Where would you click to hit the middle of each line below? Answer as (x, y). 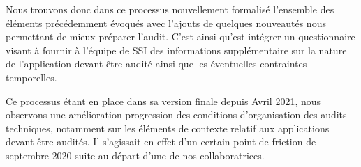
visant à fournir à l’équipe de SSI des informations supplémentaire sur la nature (176, 50)
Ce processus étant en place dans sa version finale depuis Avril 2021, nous (163, 101)
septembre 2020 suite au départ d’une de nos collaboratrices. (135, 155)
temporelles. (31, 77)
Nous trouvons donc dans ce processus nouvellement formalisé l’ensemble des (170, 9)
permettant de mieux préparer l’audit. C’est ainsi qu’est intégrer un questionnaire (180, 37)
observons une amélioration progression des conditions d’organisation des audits (176, 114)
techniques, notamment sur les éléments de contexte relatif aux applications (168, 128)
